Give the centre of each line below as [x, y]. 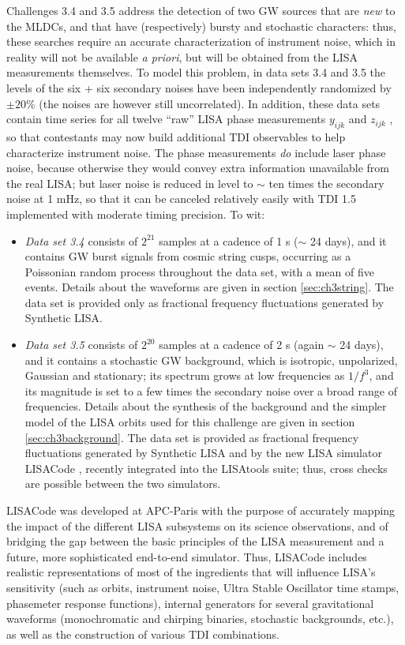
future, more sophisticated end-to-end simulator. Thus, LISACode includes [187, 556]
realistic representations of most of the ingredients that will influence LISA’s [191, 572]
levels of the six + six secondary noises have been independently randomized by [199, 87]
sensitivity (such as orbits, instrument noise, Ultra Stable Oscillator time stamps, [203, 587]
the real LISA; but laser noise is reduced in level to [130, 183]
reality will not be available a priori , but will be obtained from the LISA [182, 56]
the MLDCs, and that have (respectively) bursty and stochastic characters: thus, [201, 26]
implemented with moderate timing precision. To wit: [136, 214]
